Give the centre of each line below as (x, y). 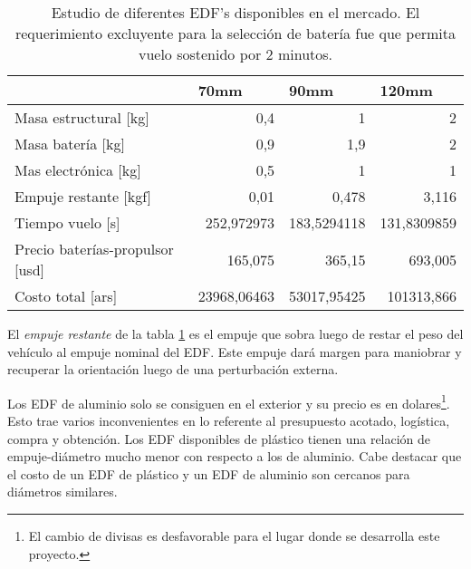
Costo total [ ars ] (66, 296)
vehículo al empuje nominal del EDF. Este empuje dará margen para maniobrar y (235, 351)
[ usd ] (30, 270)
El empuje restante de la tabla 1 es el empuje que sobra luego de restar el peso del (235, 333)
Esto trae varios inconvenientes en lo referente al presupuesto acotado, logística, (229, 421)
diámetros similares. (62, 492)
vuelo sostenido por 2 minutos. (235, 54)
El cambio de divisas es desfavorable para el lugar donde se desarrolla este (234, 535)
